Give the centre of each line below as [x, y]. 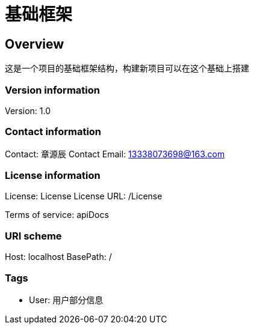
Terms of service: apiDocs [57, 215]
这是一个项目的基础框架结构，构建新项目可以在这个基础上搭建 [127, 68]
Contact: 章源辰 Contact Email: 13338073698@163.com [115, 154]
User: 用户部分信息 [66, 300]
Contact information [53, 132]
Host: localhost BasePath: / [58, 257]
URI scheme [33, 236]
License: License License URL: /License [84, 196]
